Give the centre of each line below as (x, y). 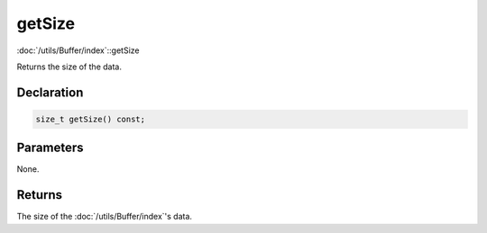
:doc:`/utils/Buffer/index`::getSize (78, 50)
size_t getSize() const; (91, 119)
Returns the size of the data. (69, 67)
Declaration (50, 92)
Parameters (50, 148)
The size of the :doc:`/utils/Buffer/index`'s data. (105, 217)
